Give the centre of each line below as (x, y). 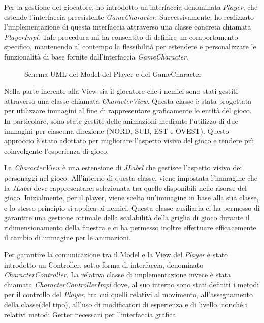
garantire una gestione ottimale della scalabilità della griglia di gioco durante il (127, 217)
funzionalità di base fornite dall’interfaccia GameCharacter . (96, 56)
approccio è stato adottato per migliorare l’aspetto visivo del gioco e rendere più (129, 141)
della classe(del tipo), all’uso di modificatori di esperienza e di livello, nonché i (126, 304)
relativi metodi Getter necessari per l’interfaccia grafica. (91, 314)
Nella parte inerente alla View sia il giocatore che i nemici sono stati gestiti (121, 91)
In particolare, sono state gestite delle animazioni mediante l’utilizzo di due (121, 120)
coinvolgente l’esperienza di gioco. (57, 150)
